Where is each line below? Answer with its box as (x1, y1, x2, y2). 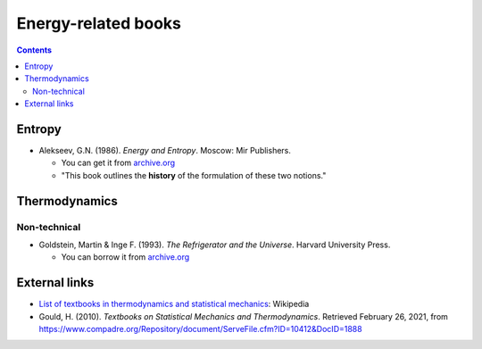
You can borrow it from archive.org (61, 252, 190, 262)
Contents (16, 45, 53, 55)
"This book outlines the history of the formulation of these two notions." (61, 170, 327, 180)
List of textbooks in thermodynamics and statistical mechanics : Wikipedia (38, 299, 310, 310)
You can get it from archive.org (61, 157, 176, 169)
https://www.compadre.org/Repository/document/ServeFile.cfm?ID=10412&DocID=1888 (38, 324, 362, 335)
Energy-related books (16, 13, 182, 33)
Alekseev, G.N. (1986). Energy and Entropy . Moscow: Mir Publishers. (38, 145, 292, 156)
